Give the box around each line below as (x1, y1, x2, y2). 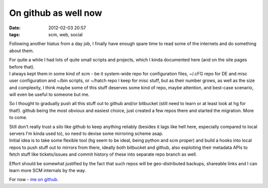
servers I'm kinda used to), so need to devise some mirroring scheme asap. (9, 130, 164, 136)
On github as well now (9, 7, 102, 18)
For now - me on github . (9, 177, 59, 183)
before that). (9, 63, 35, 69)
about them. (9, 48, 34, 54)
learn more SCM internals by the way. (9, 167, 86, 173)
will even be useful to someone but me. (9, 92, 90, 98)
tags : (9, 31, 20, 37)
